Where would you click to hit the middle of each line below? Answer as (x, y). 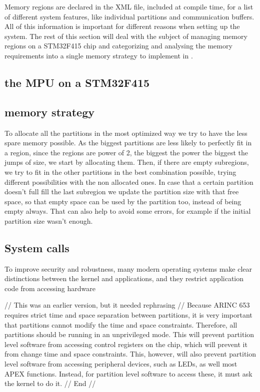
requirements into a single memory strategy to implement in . (99, 55)
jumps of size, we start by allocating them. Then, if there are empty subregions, (127, 162)
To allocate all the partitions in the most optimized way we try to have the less (126, 133)
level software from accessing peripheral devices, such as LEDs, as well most (121, 364)
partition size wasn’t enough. (49, 220)
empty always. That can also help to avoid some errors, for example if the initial (128, 211)
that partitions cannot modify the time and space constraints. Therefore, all (121, 324)
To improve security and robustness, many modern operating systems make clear (128, 268)
